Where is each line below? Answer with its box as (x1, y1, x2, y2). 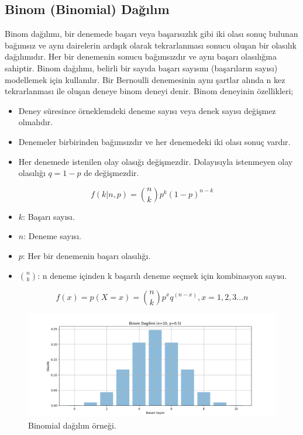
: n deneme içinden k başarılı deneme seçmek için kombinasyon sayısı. (37, 269, 287, 281)
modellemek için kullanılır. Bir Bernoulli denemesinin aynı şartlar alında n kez (5, 73, 285, 85)
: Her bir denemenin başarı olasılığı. (22, 249, 151, 261)
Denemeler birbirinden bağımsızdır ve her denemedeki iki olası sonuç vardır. (18, 135, 291, 147)
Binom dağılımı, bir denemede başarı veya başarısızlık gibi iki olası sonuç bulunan (5, 27, 298, 40)
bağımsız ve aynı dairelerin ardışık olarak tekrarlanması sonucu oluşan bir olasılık (5, 39, 297, 51)
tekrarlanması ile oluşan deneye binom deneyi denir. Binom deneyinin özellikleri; (5, 85, 294, 97)
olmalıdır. (18, 116, 53, 128)
